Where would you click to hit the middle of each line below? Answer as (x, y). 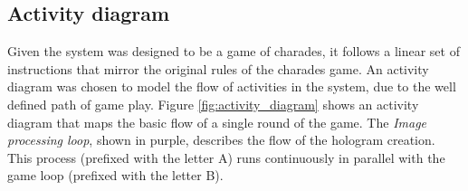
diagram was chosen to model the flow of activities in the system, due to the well (232, 86)
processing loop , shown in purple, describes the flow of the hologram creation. (221, 140)
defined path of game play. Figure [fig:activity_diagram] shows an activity (213, 104)
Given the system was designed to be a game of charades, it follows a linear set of (234, 51)
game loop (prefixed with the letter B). (115, 175)
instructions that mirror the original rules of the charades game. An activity (218, 68)
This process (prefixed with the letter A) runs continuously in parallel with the (226, 157)
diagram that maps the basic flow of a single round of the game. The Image (217, 122)
